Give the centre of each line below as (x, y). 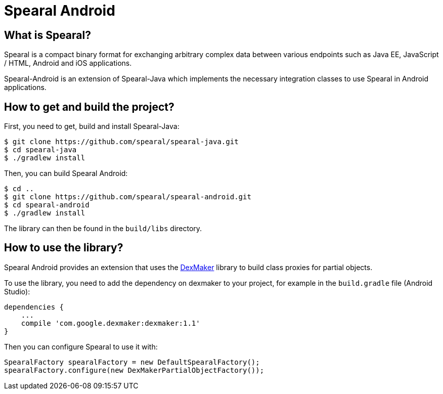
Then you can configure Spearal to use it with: (81, 346)
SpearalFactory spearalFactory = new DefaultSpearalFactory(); (132, 362)
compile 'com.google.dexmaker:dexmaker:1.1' (110, 323)
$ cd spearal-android (47, 205)
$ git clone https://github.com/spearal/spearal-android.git (128, 197)
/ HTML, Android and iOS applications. (68, 63)
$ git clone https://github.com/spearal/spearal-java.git (121, 142)
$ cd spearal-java (40, 150)
